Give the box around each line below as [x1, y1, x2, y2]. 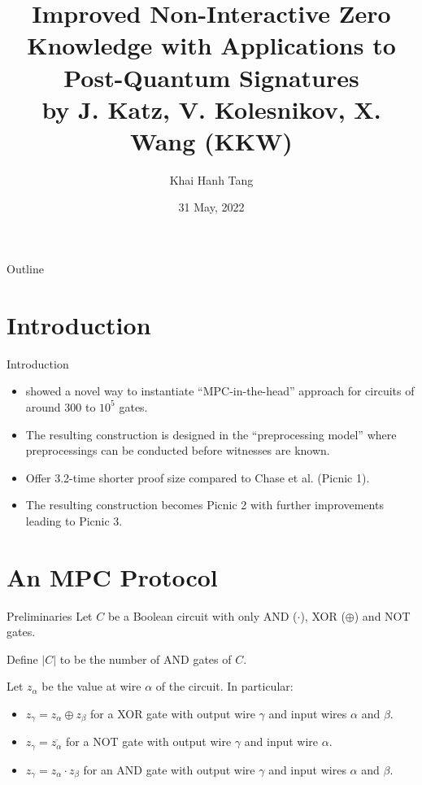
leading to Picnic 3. [25, 512, 123, 529]
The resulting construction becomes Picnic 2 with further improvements [25, 496, 384, 513]
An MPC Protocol [7, 560, 218, 593]
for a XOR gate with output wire [90, 705, 255, 722]
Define [7, 650, 38, 667]
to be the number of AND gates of [59, 650, 232, 667]
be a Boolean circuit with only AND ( [107, 607, 298, 624]
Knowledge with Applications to [27, 28, 396, 62]
